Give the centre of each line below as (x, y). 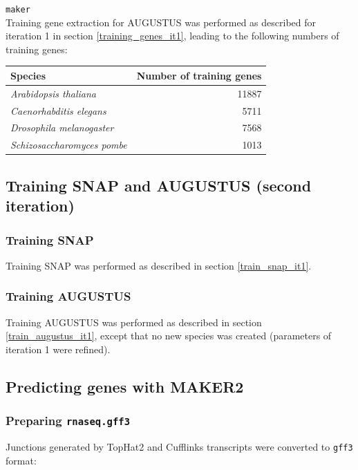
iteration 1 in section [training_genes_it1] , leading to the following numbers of (172, 36)
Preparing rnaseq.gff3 (68, 421)
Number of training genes (199, 75)
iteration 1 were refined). (58, 349)
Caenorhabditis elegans (58, 110)
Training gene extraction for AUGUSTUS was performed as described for (161, 22)
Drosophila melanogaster (62, 128)
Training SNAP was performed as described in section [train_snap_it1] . (159, 265)
